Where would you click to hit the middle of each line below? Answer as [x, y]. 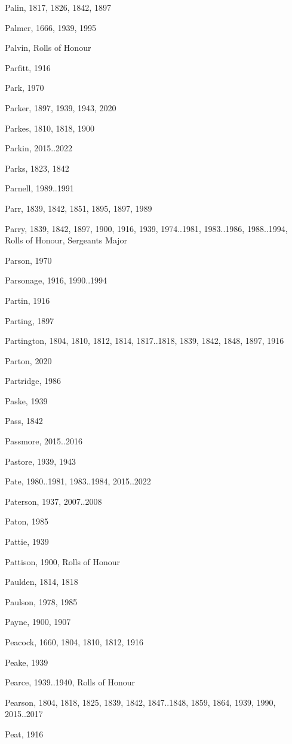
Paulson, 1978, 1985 [41, 601]
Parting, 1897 [30, 320]
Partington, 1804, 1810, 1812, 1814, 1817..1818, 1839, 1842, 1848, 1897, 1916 [145, 341]
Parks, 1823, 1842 [37, 168]
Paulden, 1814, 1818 [42, 582]
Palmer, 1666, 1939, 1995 [51, 27]
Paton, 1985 [27, 521]
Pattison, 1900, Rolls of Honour [63, 561]
